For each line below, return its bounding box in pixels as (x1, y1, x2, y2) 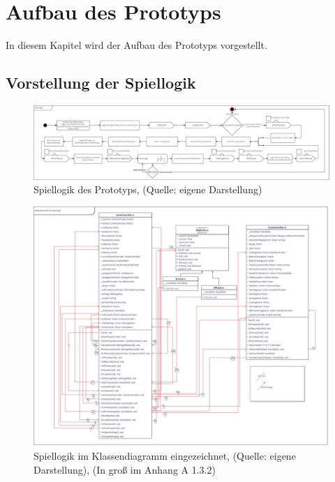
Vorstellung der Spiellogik (6, 72, 196, 93)
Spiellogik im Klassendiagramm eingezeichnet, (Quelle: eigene (33, 449, 296, 463)
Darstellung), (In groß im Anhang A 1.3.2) (33, 462, 216, 476)
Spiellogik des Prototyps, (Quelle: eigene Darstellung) (33, 182, 262, 197)
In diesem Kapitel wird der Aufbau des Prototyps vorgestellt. (6, 38, 267, 52)
